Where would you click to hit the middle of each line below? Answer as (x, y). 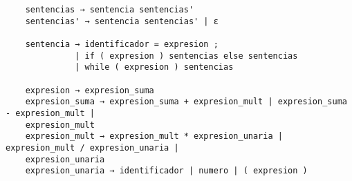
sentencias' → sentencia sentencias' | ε (122, 21)
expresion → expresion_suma (90, 90)
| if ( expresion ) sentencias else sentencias (186, 56)
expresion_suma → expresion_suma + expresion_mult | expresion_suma (186, 102)
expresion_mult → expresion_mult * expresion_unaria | (154, 136)
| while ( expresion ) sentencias (154, 67)
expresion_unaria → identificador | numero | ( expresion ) (166, 171)
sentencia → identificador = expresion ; (122, 44)
